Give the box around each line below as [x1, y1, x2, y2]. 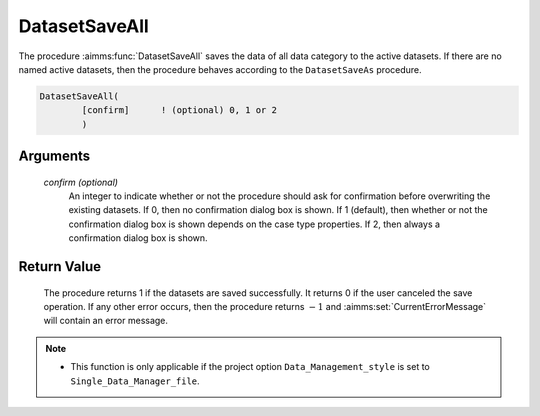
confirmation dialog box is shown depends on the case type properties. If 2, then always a [68, 218, 440, 230]
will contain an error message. [43, 315, 169, 327]
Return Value [18, 258, 102, 275]
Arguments [18, 148, 91, 165]
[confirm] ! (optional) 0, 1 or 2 [81, 105, 277, 116]
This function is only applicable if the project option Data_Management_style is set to [70, 361, 430, 373]
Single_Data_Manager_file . [70, 375, 200, 387]
